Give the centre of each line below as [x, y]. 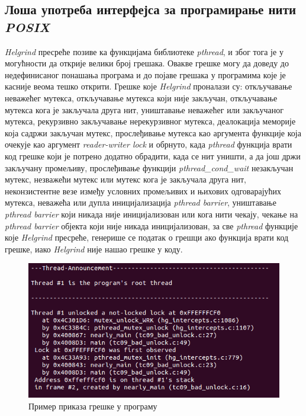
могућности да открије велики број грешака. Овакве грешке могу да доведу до [147, 63]
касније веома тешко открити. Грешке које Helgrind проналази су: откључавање [149, 86]
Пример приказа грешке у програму [93, 406]
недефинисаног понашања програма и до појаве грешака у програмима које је [145, 74]
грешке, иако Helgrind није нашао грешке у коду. [94, 249]
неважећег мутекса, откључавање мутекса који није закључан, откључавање [141, 97]
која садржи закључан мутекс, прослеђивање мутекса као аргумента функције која [153, 132]
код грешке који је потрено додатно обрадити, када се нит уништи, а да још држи [153, 156]
